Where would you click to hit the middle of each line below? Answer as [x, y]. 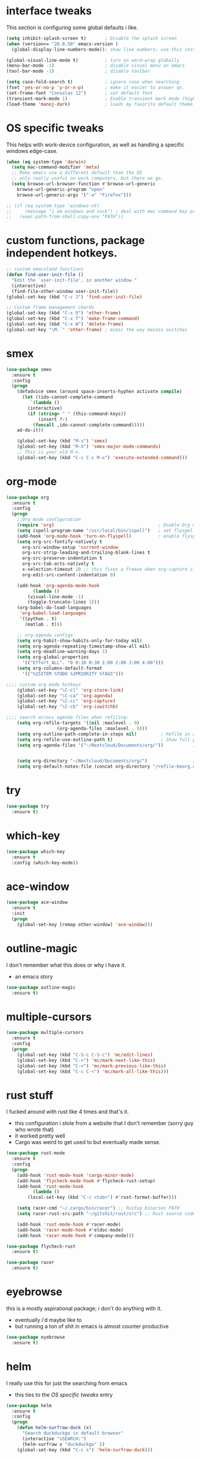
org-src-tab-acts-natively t [58, 564]
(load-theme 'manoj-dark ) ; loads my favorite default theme [100, 104]
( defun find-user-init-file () [45, 275]
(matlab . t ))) [43, 624]
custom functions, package [76, 241]
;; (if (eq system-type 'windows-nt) [53, 206]
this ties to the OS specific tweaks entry [64, 1395]
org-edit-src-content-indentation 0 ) [69, 575]
